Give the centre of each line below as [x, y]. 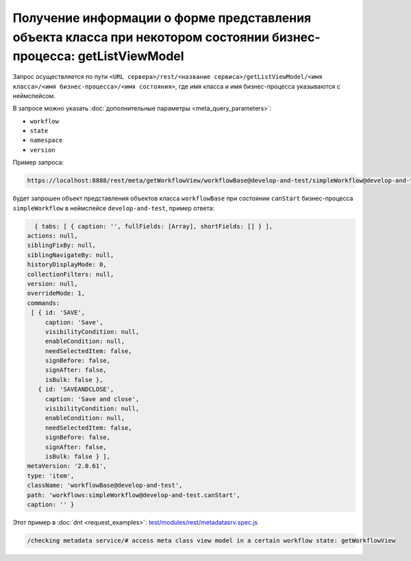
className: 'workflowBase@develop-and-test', [105, 486]
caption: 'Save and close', [92, 399]
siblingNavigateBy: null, [71, 255]
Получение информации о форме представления [162, 18]
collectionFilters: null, [71, 274]
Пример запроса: [38, 163]
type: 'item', [51, 476]
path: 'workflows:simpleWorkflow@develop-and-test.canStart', [134, 495]
